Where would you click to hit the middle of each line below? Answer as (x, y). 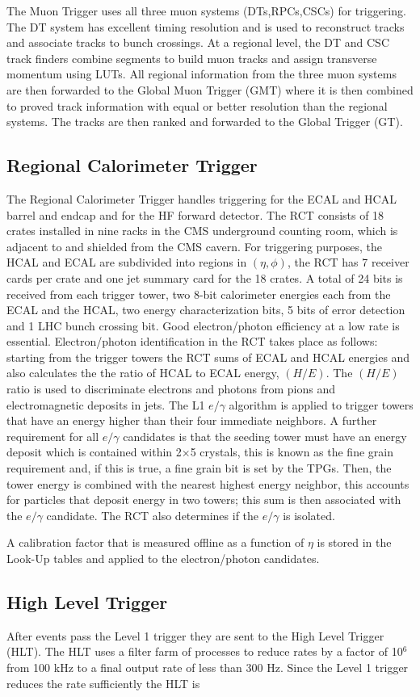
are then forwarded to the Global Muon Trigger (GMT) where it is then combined (210, 89)
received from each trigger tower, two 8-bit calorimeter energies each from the (199, 294)
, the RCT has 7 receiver (348, 262)
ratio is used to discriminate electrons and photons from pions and (171, 389)
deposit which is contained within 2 (94, 452)
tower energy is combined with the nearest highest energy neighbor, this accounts (208, 483)
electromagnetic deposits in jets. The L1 (106, 404)
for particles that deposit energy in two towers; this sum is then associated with (204, 500)
